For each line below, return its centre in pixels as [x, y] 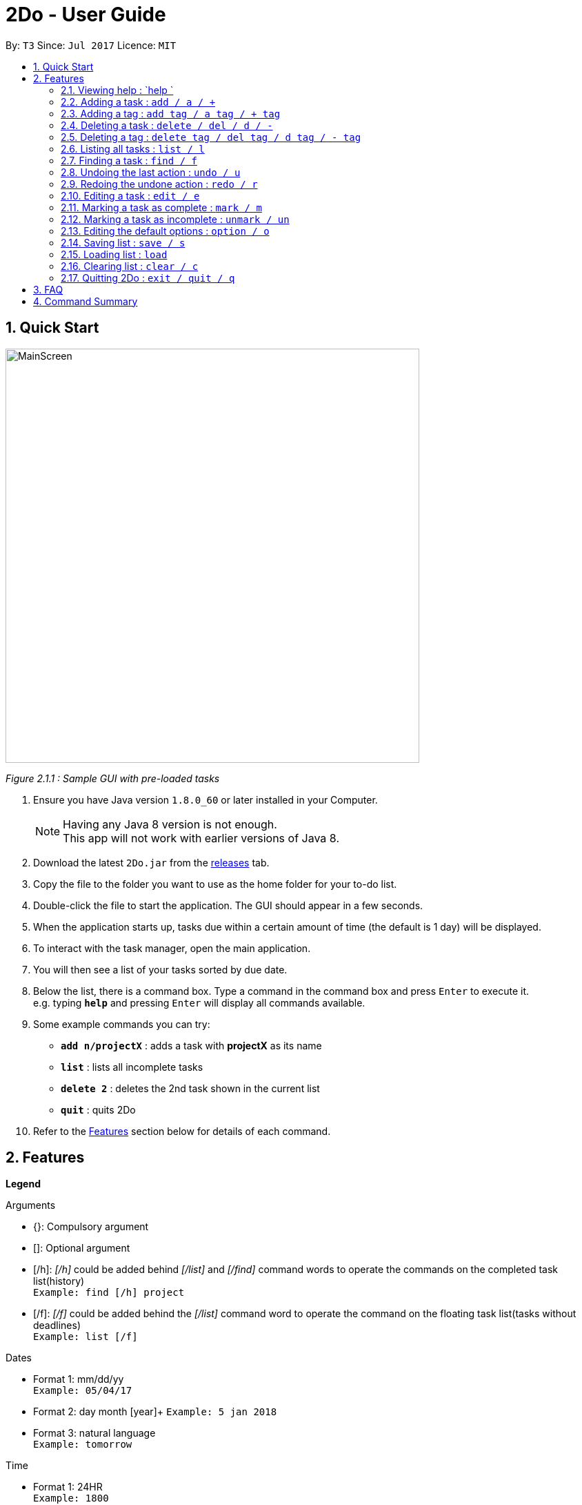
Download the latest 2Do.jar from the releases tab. [151, 862]
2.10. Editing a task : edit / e [130, 195]
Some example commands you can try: [122, 1024]
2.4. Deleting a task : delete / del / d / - [167, 125]
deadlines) [57, 1326]
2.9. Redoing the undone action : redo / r [159, 184]
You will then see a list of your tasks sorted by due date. [160, 969]
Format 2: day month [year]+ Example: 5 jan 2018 [155, 1412]
